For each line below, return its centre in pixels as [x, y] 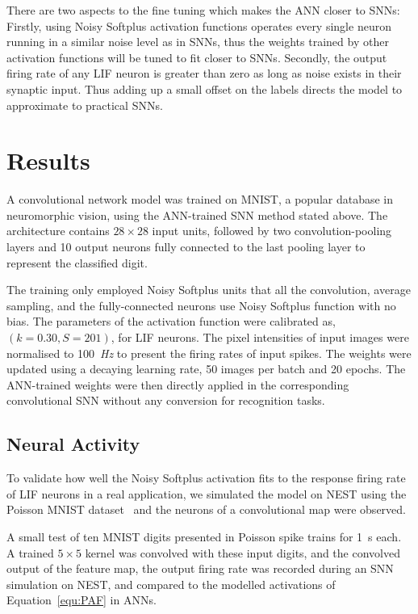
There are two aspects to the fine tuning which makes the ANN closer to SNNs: [203, 10]
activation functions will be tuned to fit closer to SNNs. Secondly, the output [197, 57]
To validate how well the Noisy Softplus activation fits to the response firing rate [206, 478]
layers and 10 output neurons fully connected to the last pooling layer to [186, 247]
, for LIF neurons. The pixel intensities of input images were [260, 337]
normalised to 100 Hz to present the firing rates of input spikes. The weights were [209, 353]
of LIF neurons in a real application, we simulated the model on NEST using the [207, 493]
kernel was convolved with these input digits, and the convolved [242, 552]
